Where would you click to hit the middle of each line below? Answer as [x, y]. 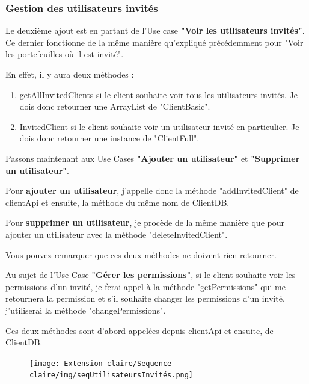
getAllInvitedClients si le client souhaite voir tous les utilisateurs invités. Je [158, 94]
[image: [45, 363]
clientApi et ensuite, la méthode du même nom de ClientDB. [118, 202]
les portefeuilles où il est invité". [65, 54]
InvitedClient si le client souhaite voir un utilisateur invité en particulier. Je [159, 126]
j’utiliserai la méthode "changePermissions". [86, 310]
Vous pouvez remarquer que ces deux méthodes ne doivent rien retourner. [141, 254]
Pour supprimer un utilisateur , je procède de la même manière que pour [145, 222]
